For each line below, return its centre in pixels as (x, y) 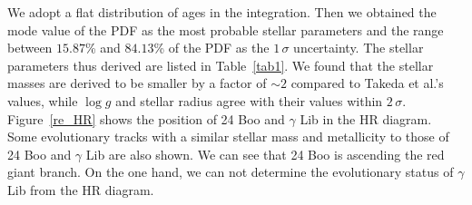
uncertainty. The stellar (359, 48)
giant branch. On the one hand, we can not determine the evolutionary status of (231, 172)
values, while (43, 100)
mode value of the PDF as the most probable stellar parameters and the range (226, 29)
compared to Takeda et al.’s (367, 83)
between (30, 48)
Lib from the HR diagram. (81, 189)
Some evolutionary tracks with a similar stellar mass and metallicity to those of (228, 137)
